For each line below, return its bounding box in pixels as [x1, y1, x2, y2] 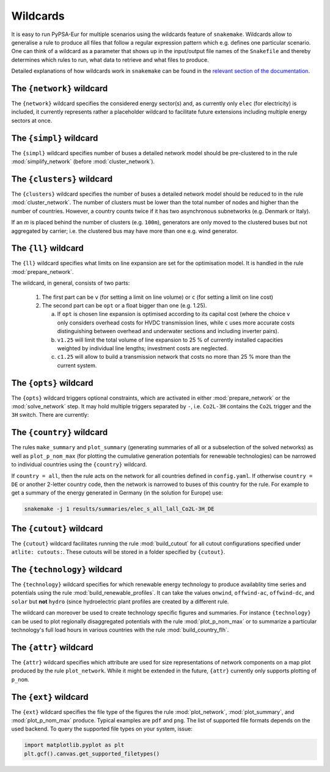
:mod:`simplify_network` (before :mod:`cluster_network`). [11, 158, 155, 165]
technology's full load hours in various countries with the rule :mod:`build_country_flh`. [11, 627, 229, 634]
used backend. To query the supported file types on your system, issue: [11, 725, 193, 733]
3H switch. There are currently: [11, 411, 89, 419]
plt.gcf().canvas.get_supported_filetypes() [24, 750, 160, 757]
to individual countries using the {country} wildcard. [11, 461, 147, 468]
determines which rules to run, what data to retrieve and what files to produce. [11, 56, 209, 64]
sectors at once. [11, 117, 53, 124]
